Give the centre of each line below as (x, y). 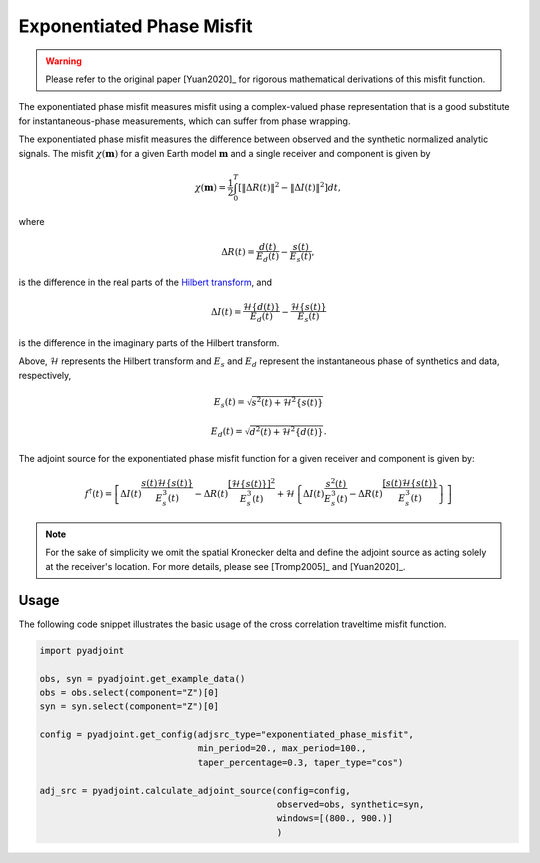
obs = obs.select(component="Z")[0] (129, 692)
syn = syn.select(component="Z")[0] (129, 706)
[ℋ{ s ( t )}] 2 (251, 482)
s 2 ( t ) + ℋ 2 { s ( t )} (287, 401)
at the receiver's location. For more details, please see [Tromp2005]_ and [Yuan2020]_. (225, 566)
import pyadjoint (82, 650)
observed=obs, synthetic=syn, (350, 804)
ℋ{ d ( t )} (261, 307)
